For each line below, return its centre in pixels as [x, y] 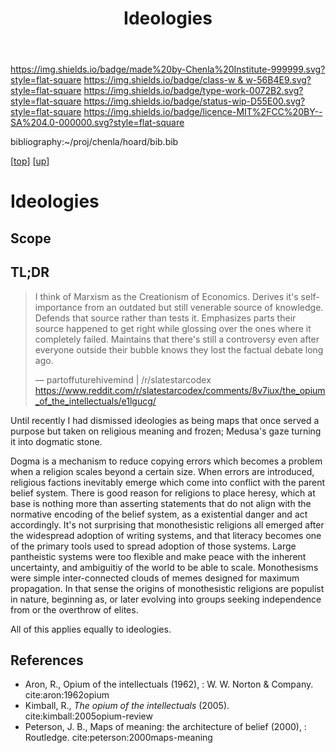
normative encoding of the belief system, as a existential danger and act [159, 514]
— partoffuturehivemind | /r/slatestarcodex [123, 379]
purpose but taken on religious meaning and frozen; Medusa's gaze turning [166, 431]
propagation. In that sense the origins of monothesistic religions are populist [167, 588]
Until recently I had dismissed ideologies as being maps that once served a [165, 420]
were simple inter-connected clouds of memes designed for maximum [155, 578]
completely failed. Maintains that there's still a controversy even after [177, 339]
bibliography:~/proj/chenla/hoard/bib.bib [94, 142]
